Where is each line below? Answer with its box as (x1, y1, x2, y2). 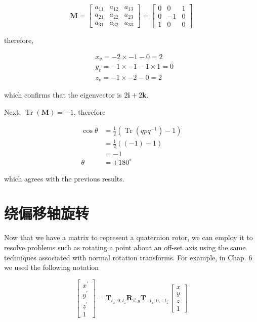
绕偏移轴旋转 (4, 203, 90, 223)
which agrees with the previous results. (4, 173, 124, 183)
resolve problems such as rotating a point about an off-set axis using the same (4, 242, 246, 252)
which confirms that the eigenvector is (4, 89, 122, 100)
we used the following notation (4, 262, 99, 272)
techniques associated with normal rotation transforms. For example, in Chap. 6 (4, 252, 252, 262)
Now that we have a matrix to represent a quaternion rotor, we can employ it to (4, 232, 253, 243)
